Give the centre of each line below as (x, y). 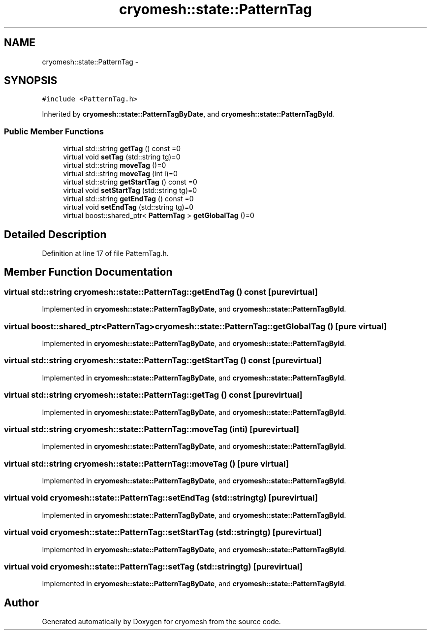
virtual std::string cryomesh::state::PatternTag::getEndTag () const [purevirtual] (161, 292)
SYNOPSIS (31, 81)
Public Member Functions (54, 131)
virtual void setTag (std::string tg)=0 (122, 157)
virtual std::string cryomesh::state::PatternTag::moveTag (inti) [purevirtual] (152, 429)
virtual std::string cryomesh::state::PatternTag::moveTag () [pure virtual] (146, 463)
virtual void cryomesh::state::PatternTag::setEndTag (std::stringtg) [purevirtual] (161, 498)
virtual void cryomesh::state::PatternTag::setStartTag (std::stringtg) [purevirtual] (163, 532)
